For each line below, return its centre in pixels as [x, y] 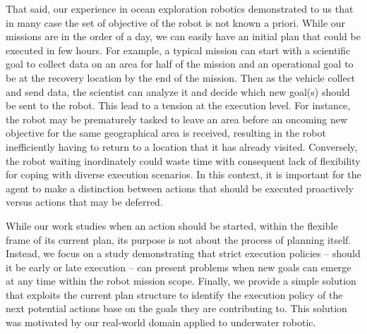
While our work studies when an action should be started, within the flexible [172, 225]
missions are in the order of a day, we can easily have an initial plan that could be [183, 36]
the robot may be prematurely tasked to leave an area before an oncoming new [177, 119]
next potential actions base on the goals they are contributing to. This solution [176, 308]
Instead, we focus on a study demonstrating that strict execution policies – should [183, 253]
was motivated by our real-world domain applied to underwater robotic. [161, 322]
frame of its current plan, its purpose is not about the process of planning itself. [179, 239]
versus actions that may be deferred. [84, 202]
